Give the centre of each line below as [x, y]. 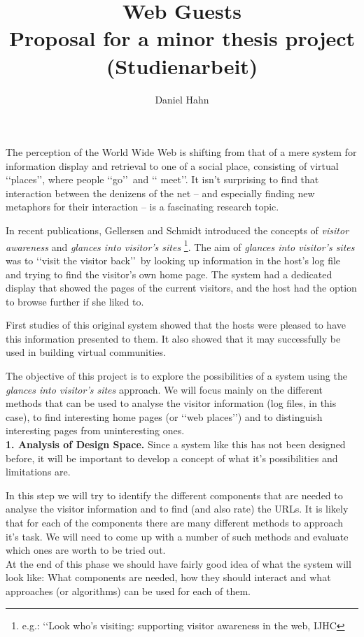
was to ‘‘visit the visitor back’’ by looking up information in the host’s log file [173, 260]
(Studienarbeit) [182, 65]
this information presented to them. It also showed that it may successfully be [173, 338]
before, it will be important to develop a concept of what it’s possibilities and [172, 458]
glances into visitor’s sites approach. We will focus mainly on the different [164, 389]
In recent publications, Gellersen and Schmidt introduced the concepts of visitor [177, 230]
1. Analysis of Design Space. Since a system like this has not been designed [176, 444]
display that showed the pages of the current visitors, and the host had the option [181, 288]
